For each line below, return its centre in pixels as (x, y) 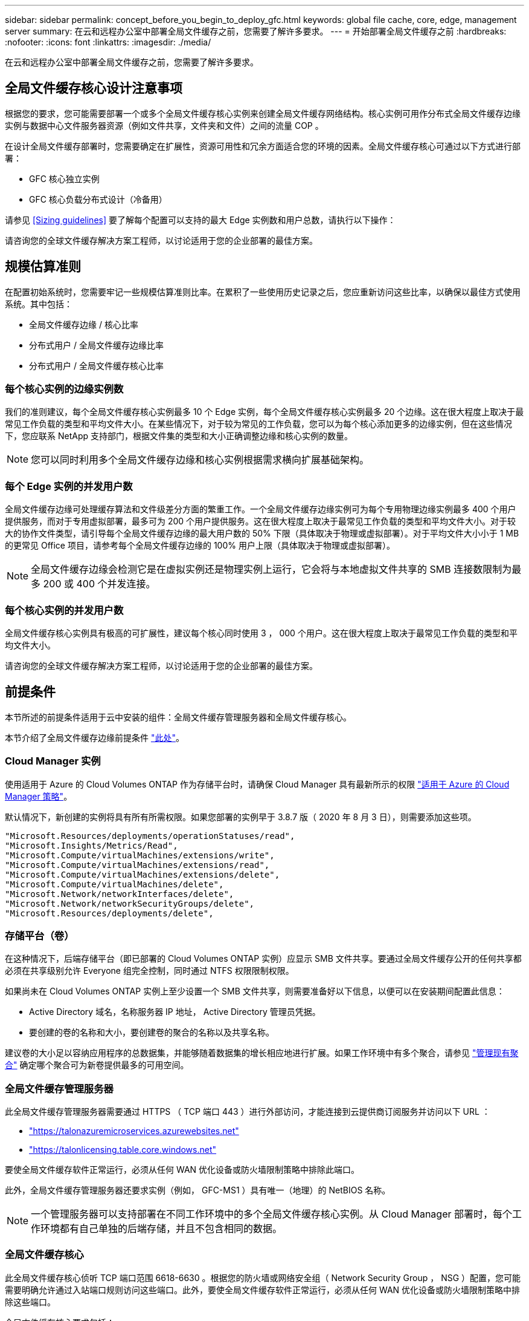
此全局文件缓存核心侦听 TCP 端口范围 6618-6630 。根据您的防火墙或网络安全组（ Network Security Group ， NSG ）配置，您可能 (263, 1277)
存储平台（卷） (40, 935)
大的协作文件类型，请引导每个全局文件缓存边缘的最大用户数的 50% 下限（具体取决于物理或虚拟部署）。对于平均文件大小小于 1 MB (262, 533)
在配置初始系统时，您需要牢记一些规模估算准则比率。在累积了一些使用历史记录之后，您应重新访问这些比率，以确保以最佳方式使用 (263, 292)
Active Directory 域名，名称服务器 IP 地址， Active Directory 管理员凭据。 (175, 1012)
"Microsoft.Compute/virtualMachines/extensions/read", (137, 865)
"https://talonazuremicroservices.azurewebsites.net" (134, 1131)
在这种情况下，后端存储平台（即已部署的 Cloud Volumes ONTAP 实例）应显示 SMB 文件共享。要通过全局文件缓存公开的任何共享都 (263, 959)
